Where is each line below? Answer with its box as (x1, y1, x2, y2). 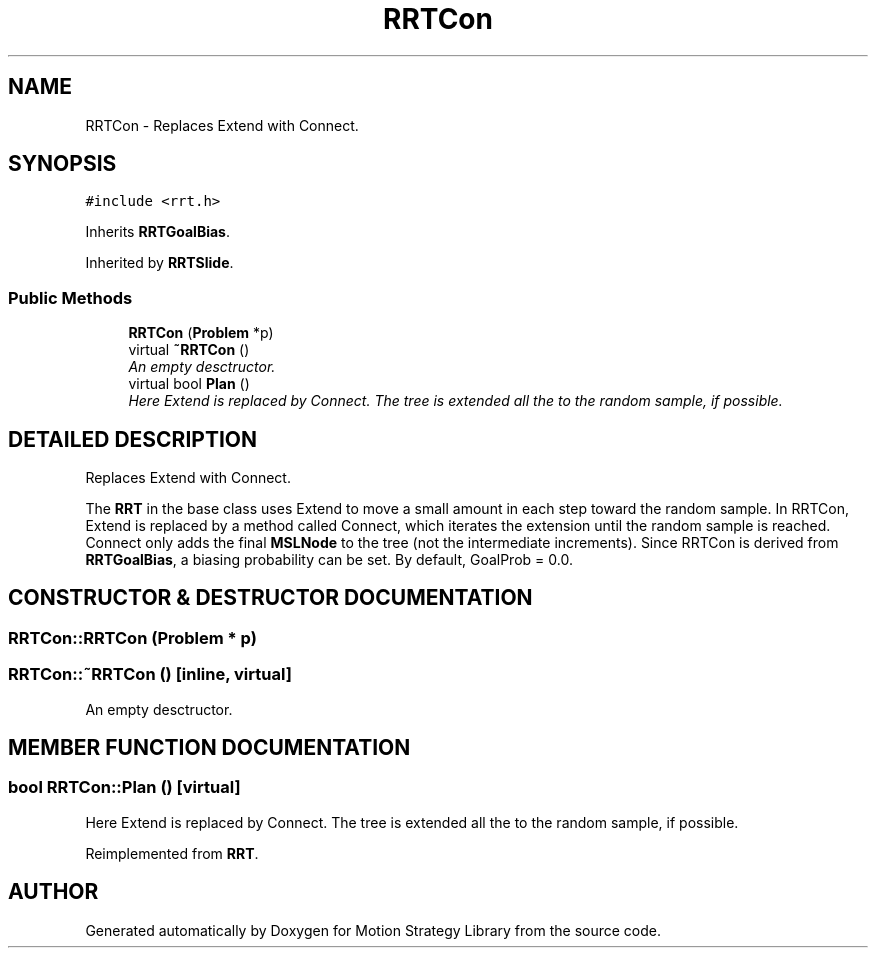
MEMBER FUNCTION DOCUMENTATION (8, 735, 411, 761)
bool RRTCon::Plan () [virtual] (8, 777, 241, 798)
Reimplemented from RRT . (85, 844, 259, 862)
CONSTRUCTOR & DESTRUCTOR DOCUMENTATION (8, 585, 533, 611)
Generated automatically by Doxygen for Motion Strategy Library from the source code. (85, 921, 662, 939)
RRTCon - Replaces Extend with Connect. (85, 116, 359, 134)
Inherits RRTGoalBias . (85, 223, 230, 241)
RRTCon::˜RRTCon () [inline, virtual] (8, 664, 292, 685)
